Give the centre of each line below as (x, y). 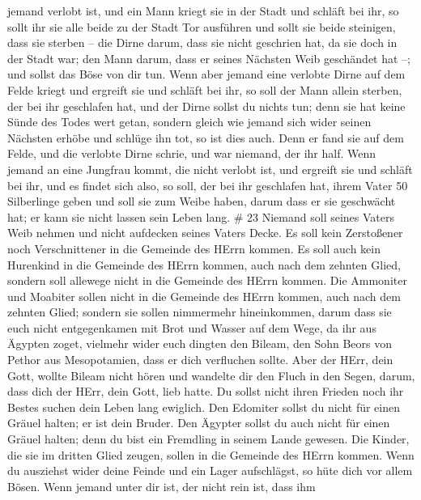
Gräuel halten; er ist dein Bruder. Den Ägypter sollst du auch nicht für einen (199, 423)
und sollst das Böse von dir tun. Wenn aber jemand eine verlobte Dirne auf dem (206, 74)
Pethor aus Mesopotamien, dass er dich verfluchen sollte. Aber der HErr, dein (200, 360)
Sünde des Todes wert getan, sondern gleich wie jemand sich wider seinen (189, 122)
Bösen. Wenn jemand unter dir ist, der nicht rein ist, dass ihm (162, 486)
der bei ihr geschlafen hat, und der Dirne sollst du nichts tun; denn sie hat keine (206, 106)
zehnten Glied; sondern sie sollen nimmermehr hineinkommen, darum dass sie (200, 312)
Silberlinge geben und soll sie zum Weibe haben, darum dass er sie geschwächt (202, 201)
